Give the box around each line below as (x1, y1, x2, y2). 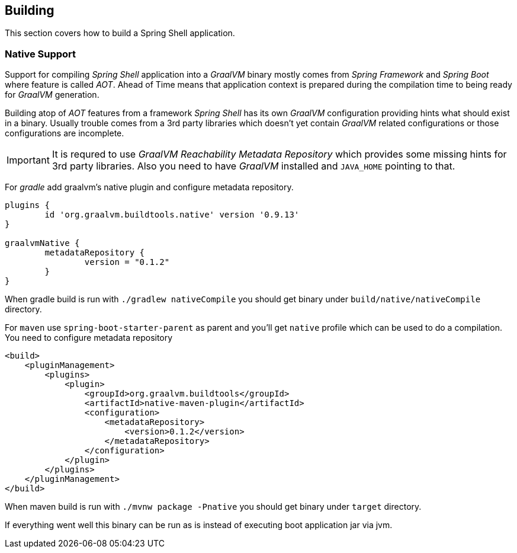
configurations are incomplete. (5, 128, 124, 139)
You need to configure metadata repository (5, 333, 173, 343)
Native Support (5, 47, 76, 60)
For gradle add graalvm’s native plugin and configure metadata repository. (5, 182, 294, 193)
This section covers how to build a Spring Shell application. (5, 28, 235, 39)
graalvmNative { (5, 238, 80, 248)
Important (7, 154, 50, 167)
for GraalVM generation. (5, 89, 99, 100)
